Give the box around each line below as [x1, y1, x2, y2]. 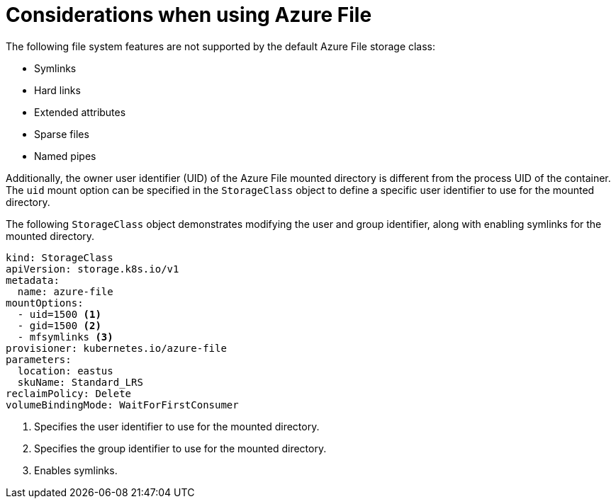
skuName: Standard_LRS [17, 376, 143, 388]
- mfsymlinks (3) [17, 331, 113, 343]
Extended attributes [34, 105, 126, 118]
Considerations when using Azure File [6, 3, 372, 27]
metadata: [6, 274, 60, 286]
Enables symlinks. [34, 464, 118, 476]
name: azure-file [17, 285, 113, 297]
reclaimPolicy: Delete [6, 387, 132, 399]
